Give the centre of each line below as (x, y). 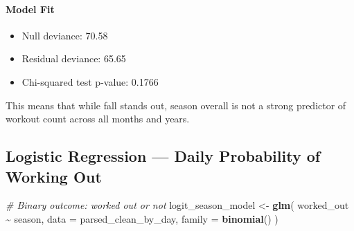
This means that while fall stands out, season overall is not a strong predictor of (176, 105)
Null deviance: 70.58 (65, 35)
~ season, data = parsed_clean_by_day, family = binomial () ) (142, 218)
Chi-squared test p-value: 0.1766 (90, 81)
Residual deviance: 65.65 (74, 58)
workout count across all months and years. (98, 119)
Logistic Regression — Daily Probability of (163, 156)
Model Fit (30, 9)
